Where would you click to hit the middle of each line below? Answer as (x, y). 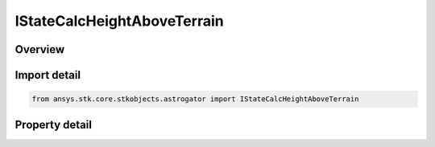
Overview (40, 49)
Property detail (54, 125)
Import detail (48, 75)
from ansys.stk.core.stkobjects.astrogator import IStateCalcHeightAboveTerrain (195, 99)
